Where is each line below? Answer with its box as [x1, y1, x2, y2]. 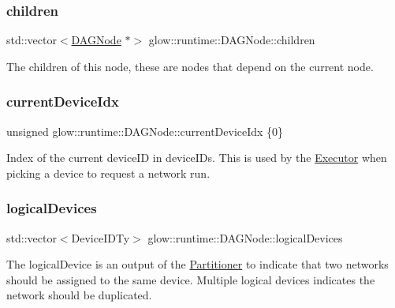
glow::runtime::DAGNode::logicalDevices [147, 229, 343, 246]
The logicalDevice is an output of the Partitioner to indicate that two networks [6, 256, 389, 272]
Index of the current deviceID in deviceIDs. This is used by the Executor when [6, 149, 387, 166]
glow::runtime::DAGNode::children [148, 32, 315, 48]
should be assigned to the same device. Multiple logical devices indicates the [6, 271, 375, 287]
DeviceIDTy [71, 229, 130, 246]
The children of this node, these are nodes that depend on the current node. [6, 58, 374, 74]
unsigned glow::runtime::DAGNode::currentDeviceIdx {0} [6, 122, 284, 139]
